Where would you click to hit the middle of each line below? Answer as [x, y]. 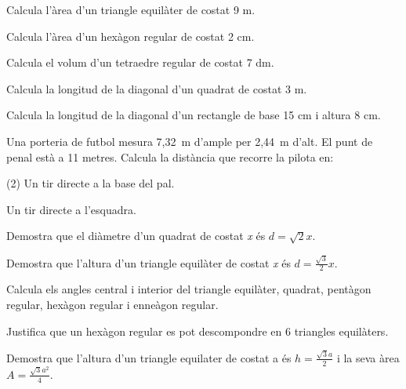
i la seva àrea [368, 357]
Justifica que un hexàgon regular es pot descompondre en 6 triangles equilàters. [198, 331]
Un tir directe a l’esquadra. [71, 209]
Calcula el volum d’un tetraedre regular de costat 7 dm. [140, 62]
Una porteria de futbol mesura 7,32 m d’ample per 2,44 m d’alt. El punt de [190, 141]
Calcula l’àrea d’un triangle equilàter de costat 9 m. [131, 9]
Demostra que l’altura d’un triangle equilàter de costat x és [149, 262]
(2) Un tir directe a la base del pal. [91, 183]
